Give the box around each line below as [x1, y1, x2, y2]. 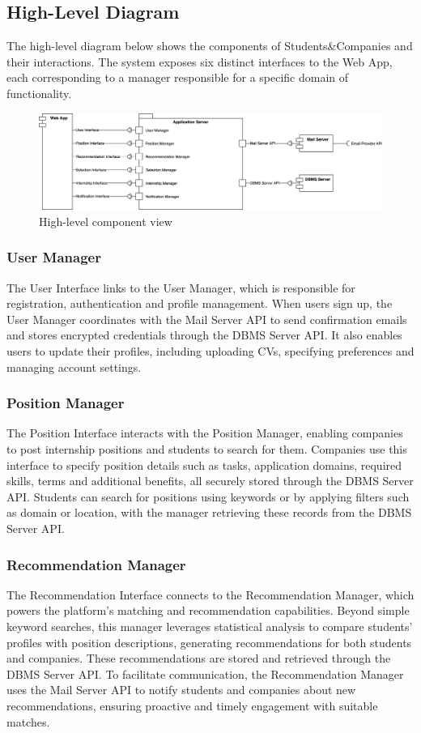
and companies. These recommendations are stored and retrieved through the [6, 650, 391, 667]
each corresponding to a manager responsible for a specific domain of [6, 69, 349, 86]
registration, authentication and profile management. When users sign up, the [6, 295, 393, 312]
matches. [6, 713, 50, 730]
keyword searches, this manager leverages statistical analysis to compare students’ [6, 617, 413, 634]
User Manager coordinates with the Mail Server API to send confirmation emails [6, 310, 407, 327]
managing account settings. [6, 358, 142, 375]
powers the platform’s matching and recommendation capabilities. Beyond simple [6, 602, 410, 619]
